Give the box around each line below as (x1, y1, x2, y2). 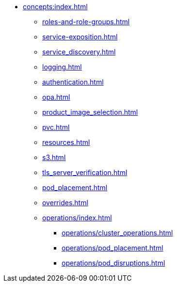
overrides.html (42, 198, 88, 207)
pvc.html (42, 123, 70, 131)
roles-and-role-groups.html (42, 18, 130, 26)
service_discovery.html (42, 48, 116, 56)
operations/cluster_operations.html (62, 229, 173, 237)
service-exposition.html (42, 33, 118, 41)
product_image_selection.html (42, 108, 138, 116)
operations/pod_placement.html (62, 244, 163, 252)
